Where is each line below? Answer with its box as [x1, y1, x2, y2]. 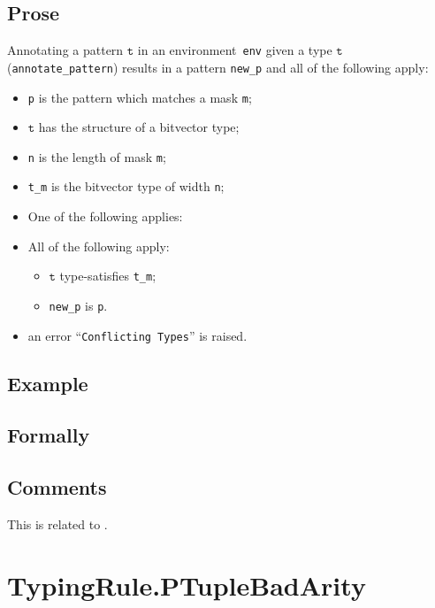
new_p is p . [49, 296, 108, 314]
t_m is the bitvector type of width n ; [27, 177, 225, 196]
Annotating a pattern [7, 41, 124, 59]
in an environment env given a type [137, 41, 332, 59]
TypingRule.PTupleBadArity [7, 566, 366, 603]
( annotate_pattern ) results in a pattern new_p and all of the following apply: [7, 58, 429, 76]
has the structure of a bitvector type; [38, 118, 240, 136]
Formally [7, 421, 90, 449]
